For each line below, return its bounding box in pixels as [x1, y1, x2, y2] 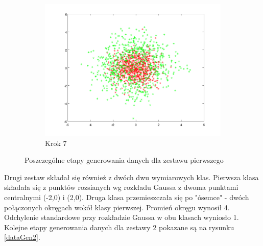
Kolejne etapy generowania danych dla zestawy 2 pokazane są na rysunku [4, 222, 234, 232]
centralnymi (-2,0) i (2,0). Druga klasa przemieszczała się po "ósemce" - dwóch [4, 191, 249, 202]
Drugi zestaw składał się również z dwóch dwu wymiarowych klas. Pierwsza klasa [4, 171, 259, 182]
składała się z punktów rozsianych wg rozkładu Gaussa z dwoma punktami [4, 182, 238, 192]
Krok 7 [45, 137, 67, 148]
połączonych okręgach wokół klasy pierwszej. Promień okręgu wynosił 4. [4, 202, 230, 212]
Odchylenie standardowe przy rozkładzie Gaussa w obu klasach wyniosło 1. [4, 212, 239, 223]
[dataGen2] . [4, 232, 40, 242]
